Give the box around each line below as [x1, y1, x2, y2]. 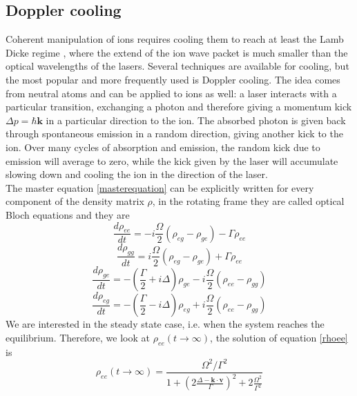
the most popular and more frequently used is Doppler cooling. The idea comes [6, 72, 340, 86]
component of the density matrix [6, 194, 144, 208]
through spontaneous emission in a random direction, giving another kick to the [6, 126, 343, 141]
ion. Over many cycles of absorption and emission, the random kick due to [6, 139, 320, 154]
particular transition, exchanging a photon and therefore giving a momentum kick [6, 99, 352, 114]
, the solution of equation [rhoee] [210, 330, 348, 345]
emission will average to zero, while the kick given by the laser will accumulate [6, 153, 338, 168]
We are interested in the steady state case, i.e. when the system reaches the [6, 317, 325, 331]
